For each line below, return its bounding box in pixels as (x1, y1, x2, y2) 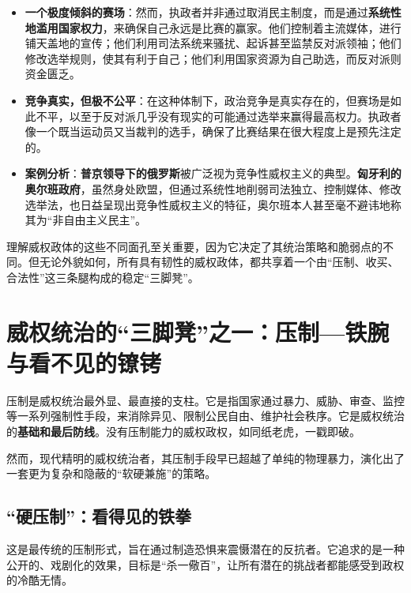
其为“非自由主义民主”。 (25, 212, 147, 228)
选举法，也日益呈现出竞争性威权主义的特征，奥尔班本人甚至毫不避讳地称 (25, 196, 402, 212)
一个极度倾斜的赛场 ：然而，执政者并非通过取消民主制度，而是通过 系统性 (25, 4, 402, 20)
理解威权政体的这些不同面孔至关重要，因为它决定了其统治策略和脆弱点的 (6, 238, 383, 254)
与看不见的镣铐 (6, 346, 162, 378)
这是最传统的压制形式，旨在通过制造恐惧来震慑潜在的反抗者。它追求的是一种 (6, 540, 405, 557)
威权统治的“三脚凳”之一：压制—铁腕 (6, 315, 390, 347)
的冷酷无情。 (6, 572, 73, 588)
